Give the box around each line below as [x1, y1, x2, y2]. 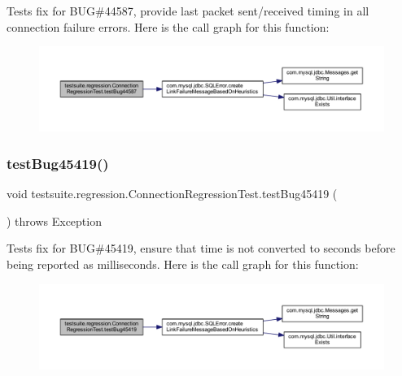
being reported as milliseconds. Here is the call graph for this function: [7, 255, 359, 272]
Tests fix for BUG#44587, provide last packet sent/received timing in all [7, 2, 369, 19]
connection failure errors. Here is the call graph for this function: [7, 18, 330, 35]
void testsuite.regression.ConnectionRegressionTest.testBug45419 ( [7, 185, 338, 202]
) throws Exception [7, 212, 102, 229]
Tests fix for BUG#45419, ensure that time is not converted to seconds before [7, 240, 395, 257]
